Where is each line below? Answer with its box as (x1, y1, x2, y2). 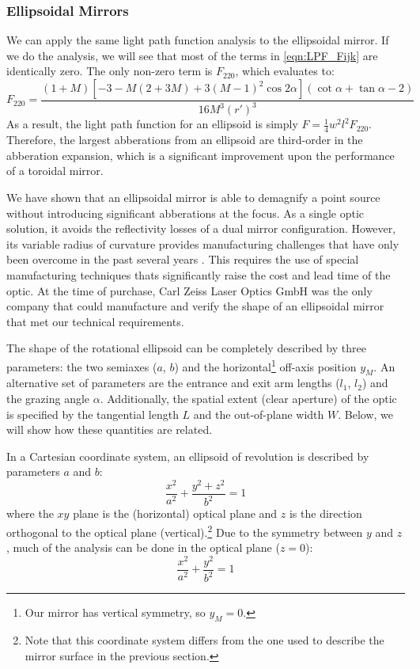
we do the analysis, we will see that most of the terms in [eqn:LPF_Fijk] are (6, 47, 378, 63)
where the (6, 505, 54, 522)
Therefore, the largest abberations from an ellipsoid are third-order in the (6, 131, 363, 148)
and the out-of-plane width (193, 405, 324, 422)
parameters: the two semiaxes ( (6, 358, 157, 374)
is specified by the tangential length (6, 405, 179, 422)
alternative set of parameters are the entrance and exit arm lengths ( (6, 374, 340, 391)
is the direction (289, 505, 362, 522)
